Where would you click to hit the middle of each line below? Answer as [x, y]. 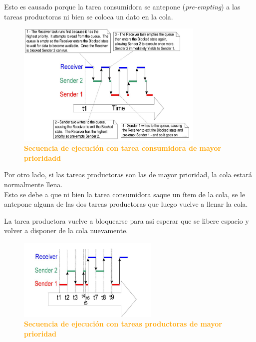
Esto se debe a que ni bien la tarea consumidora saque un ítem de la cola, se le [125, 194]
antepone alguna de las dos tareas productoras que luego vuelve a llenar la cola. [126, 204]
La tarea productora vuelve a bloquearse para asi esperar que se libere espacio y [127, 220]
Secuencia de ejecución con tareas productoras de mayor [123, 324]
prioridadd [42, 158]
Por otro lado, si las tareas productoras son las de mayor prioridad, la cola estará [128, 174]
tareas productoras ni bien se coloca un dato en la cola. [89, 16]
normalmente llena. [33, 184]
